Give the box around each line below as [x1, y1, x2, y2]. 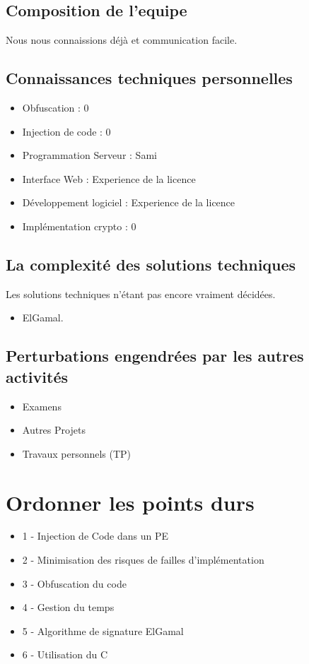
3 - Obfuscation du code [22, 576, 127, 591]
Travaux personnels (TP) [22, 446, 132, 461]
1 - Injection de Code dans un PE [22, 528, 168, 543]
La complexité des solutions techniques [6, 253, 296, 275]
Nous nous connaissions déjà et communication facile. [6, 32, 238, 47]
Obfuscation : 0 [22, 100, 89, 114]
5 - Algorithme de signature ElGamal [22, 623, 184, 638]
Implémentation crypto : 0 [22, 218, 136, 233]
